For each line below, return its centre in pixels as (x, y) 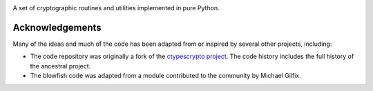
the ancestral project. (60, 66)
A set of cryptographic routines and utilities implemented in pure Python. (116, 8)
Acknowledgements (57, 27)
